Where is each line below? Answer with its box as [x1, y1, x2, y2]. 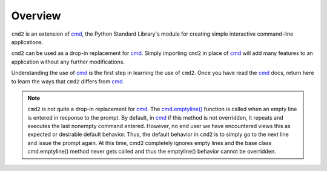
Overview [11, 9, 61, 22]
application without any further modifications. [11, 58, 125, 65]
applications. [11, 38, 44, 45]
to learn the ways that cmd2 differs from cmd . [11, 77, 125, 85]
